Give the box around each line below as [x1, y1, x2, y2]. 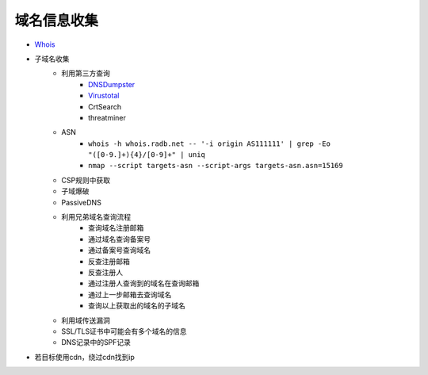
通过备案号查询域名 [88, 246, 151, 255]
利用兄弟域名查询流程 [61, 212, 131, 222]
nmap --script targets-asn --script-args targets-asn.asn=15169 [88, 161, 344, 170]
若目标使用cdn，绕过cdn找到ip [34, 352, 135, 362]
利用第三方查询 [61, 68, 110, 78]
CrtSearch [88, 101, 122, 111]
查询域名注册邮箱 [88, 223, 144, 233]
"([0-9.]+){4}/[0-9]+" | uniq [88, 151, 206, 159]
